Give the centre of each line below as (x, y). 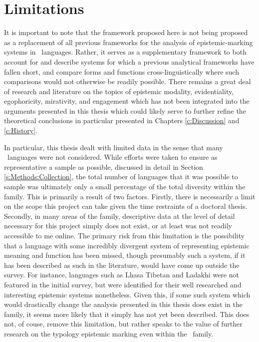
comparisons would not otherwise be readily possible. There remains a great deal (128, 81)
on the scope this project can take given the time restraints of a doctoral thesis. (126, 206)
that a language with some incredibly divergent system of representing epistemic (127, 245)
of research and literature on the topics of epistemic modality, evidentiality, (119, 91)
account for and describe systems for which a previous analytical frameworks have (129, 61)
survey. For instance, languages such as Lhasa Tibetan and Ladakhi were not (122, 275)
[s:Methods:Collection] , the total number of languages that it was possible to (121, 177)
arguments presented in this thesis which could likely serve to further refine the (125, 110)
